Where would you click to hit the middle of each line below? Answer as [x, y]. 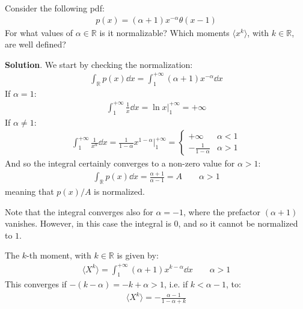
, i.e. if [176, 284]
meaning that [29, 191]
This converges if [36, 284]
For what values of [39, 32]
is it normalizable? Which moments [164, 32]
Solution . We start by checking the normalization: [99, 64]
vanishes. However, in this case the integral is [88, 223]
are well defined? [35, 44]
